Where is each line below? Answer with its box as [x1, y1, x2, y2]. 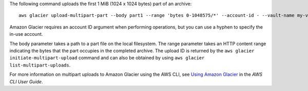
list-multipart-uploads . [9, 62, 71, 68]
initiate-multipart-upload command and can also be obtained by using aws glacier [9, 55, 205, 61]
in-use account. [9, 31, 43, 37]
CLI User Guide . [9, 78, 43, 84]
